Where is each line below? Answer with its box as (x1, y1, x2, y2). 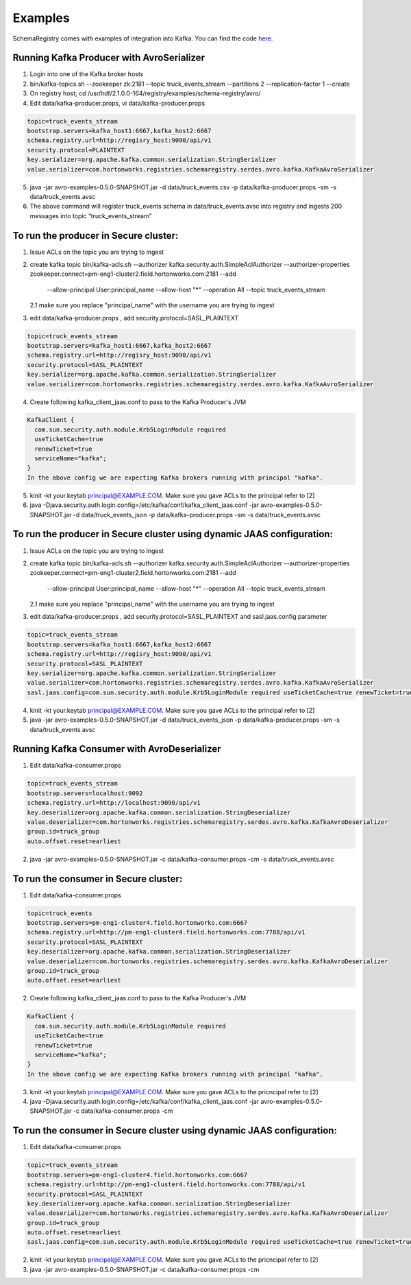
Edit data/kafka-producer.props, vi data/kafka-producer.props (29, 99, 206, 107)
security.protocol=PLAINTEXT (27, 146, 125, 154)
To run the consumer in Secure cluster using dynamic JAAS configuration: (12, 1125, 337, 1137)
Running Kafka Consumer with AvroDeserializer (12, 743, 222, 755)
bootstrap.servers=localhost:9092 (27, 789, 143, 797)
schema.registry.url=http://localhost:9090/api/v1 (27, 799, 201, 807)
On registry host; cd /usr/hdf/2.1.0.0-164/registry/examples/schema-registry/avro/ (29, 89, 261, 97)
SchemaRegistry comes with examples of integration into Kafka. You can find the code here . (12, 34, 273, 43)
